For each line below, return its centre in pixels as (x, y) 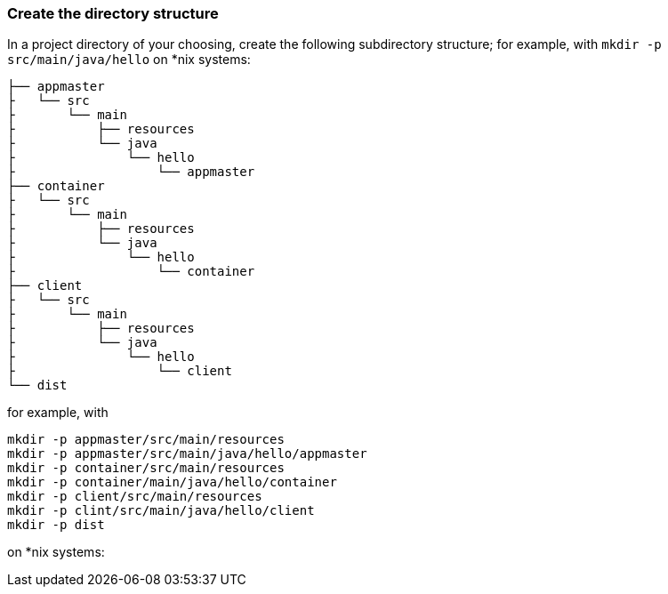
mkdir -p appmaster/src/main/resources (146, 440)
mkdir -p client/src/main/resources (135, 497)
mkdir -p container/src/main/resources (146, 468)
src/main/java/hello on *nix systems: (129, 60)
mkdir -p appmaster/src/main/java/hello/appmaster (187, 454)
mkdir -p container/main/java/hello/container (172, 482)
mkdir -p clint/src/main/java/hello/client (161, 511)
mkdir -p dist (56, 525)
